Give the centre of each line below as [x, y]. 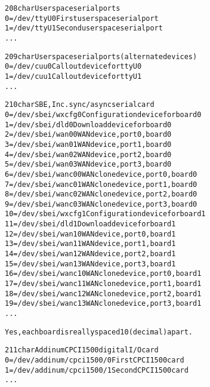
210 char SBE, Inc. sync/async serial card [80, 105]
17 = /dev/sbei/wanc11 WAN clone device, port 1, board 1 [103, 284]
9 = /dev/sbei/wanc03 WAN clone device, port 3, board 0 [101, 204]
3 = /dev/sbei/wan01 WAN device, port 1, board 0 [88, 144]
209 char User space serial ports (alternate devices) [101, 56]
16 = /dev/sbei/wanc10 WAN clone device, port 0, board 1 [103, 274]
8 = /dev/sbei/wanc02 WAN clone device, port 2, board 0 [101, 194]
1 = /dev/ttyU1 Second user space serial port [84, 28]
